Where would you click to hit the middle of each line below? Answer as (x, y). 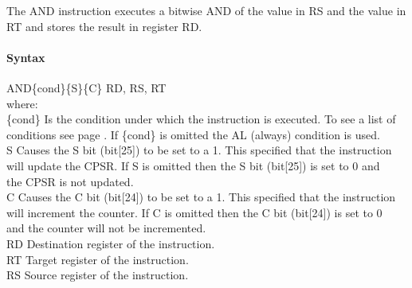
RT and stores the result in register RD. (104, 26)
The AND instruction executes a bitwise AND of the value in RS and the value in (206, 10)
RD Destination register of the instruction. (111, 243)
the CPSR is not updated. (70, 181)
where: (22, 103)
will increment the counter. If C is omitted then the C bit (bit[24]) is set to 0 (194, 212)
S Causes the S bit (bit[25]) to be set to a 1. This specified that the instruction (199, 150)
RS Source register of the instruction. (98, 275)
